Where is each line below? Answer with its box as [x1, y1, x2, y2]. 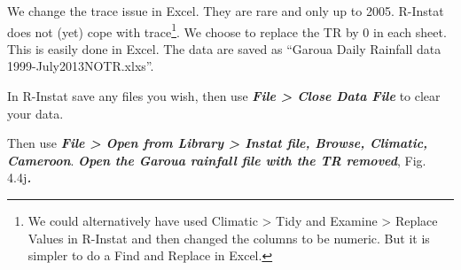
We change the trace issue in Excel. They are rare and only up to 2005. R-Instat [7, 2, 444, 19]
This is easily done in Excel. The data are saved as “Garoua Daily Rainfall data [7, 39, 441, 58]
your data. [7, 104, 64, 122]
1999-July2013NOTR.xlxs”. [7, 57, 154, 75]
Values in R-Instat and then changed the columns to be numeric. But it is [27, 228, 430, 247]
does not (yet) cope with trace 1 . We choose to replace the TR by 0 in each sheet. [7, 19, 447, 41]
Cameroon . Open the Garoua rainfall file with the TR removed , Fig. [7, 150, 426, 169]
